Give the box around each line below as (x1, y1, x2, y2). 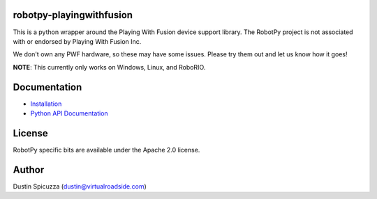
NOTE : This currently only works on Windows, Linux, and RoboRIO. (13, 63, 206, 71)
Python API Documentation (30, 109, 108, 118)
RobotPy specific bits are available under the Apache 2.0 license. (13, 145, 200, 154)
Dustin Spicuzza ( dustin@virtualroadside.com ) (13, 182, 147, 191)
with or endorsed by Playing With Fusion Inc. (13, 37, 142, 45)
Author (13, 164, 45, 175)
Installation (30, 99, 62, 108)
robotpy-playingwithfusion (13, 9, 133, 21)
